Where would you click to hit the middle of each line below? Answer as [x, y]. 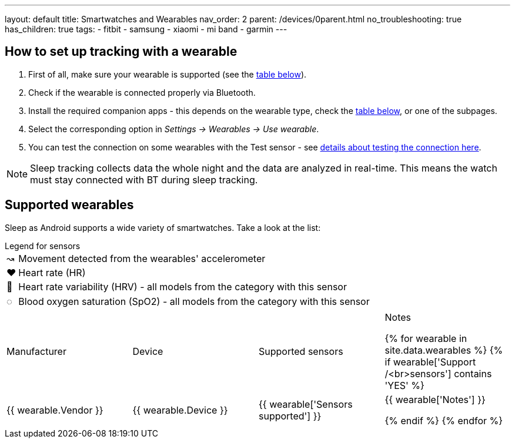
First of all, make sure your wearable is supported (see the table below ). [168, 74]
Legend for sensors [43, 246]
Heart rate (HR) [52, 272]
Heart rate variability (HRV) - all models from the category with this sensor [183, 286]
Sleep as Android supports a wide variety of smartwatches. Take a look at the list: [163, 227]
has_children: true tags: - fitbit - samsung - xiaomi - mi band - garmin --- [146, 29]
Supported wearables [69, 205]
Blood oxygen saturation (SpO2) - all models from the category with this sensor [194, 301]
